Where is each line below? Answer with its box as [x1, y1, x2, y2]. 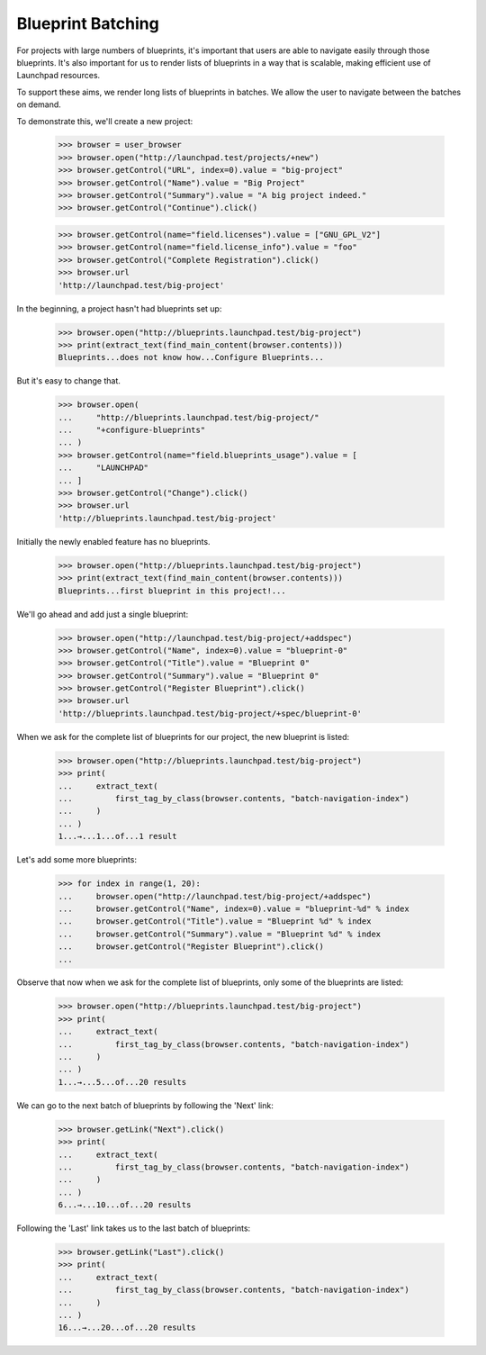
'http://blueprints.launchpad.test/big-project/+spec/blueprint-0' [58, 708, 363, 718]
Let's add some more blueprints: [16, 854, 137, 865]
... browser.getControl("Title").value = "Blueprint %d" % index [58, 917, 372, 926]
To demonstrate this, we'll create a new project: [16, 115, 193, 126]
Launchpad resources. [16, 70, 101, 81]
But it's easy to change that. [16, 375, 121, 386]
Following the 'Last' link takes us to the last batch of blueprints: [16, 1223, 251, 1233]
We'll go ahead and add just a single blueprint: [16, 609, 189, 619]
